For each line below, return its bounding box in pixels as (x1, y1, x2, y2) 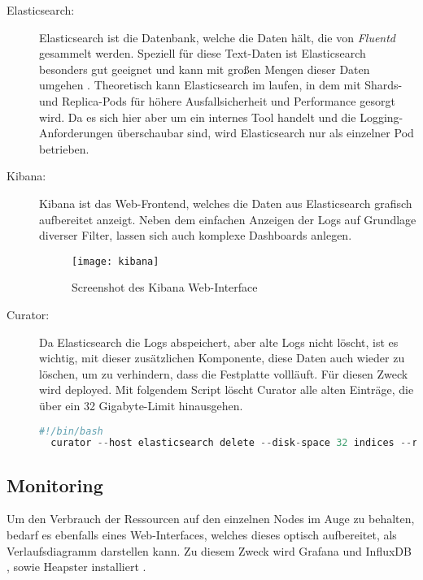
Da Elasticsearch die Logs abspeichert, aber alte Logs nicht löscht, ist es (39, 333, 399, 350)
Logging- (360, 108, 403, 125)
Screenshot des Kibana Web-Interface (72, 279, 258, 296)
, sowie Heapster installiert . (7, 558, 146, 575)
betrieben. (39, 140, 89, 157)
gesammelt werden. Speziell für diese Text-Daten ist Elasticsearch (39, 45, 366, 62)
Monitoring (7, 472, 103, 497)
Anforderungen (39, 124, 114, 141)
